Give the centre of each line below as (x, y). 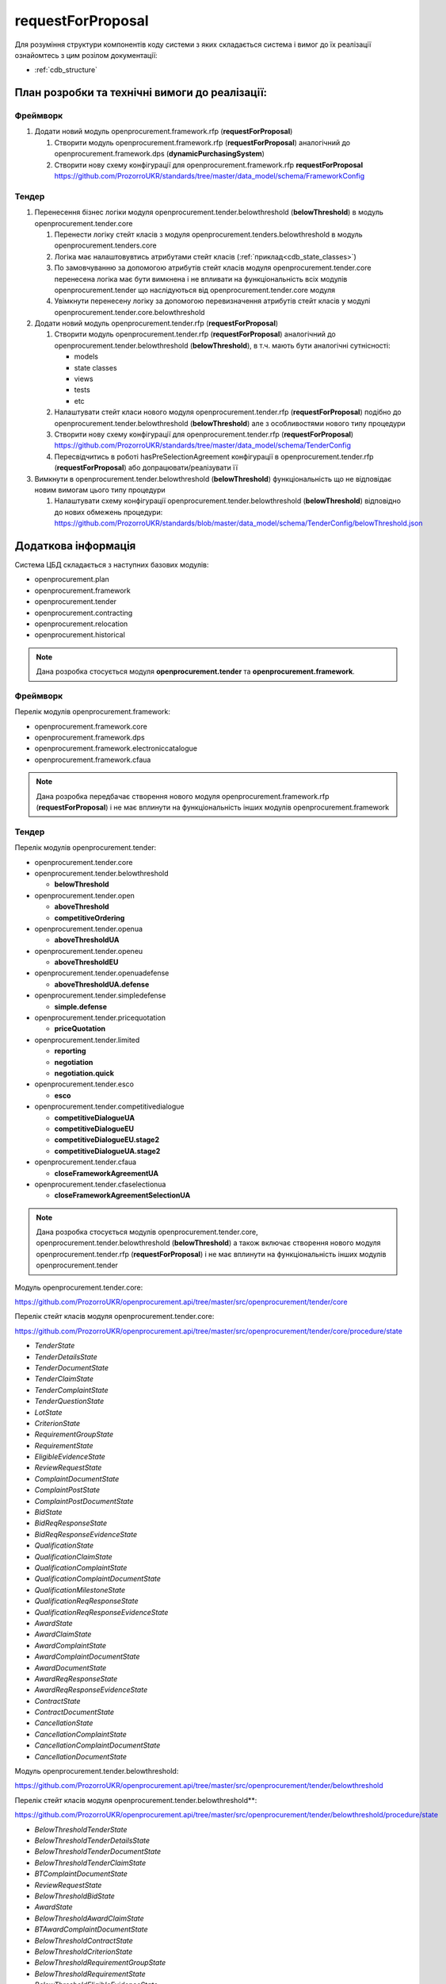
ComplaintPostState (67, 1490)
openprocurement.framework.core (91, 726)
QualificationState (64, 1546)
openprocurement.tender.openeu (89, 951)
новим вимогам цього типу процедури (100, 490)
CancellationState (64, 1723)
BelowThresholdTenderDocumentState (98, 1851)
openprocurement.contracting (84, 613)
